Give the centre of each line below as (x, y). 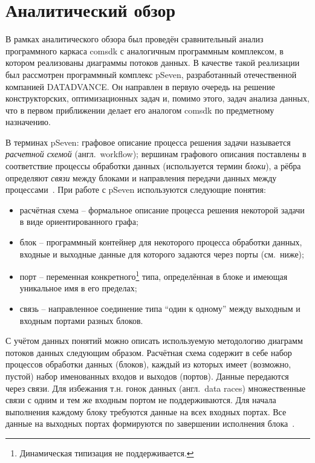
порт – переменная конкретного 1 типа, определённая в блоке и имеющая (154, 275)
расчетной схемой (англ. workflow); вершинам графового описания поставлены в (156, 154)
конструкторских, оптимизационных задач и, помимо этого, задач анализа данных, (157, 98)
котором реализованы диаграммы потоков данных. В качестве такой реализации (153, 63)
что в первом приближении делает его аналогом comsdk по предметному (140, 110)
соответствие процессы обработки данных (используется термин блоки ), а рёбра (153, 166)
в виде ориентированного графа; (79, 222)
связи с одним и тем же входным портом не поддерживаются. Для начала (141, 400)
